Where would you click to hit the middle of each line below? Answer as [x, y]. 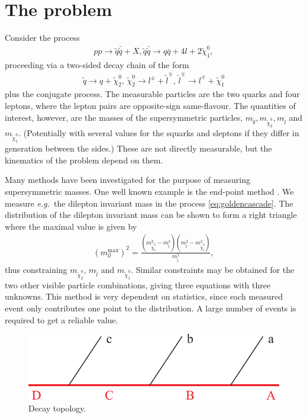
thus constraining [36, 269]
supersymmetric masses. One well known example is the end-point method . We [149, 191]
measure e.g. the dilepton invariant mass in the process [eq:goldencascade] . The [149, 203]
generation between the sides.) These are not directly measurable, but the [138, 148]
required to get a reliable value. [62, 319]
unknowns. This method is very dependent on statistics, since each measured [144, 296]
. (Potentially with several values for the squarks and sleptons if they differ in [159, 132]
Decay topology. [57, 408]
